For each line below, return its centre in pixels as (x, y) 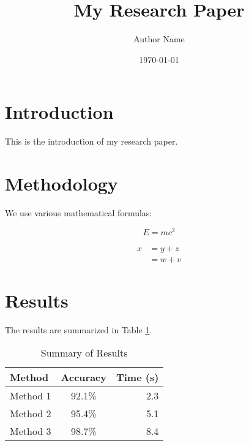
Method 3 (31, 431)
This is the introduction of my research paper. (91, 141)
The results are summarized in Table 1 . (79, 329)
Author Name (159, 39)
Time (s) (137, 377)
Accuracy (84, 377)
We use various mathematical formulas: (79, 212)
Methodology (61, 183)
